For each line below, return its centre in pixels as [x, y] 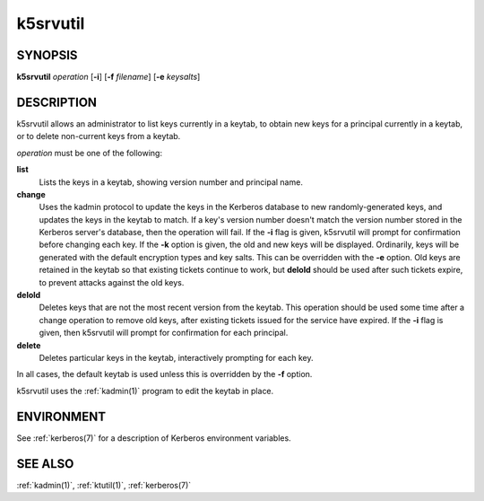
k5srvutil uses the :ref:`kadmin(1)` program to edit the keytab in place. [145, 391]
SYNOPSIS [47, 55]
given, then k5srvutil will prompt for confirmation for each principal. [164, 333]
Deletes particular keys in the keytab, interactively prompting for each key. [176, 358]
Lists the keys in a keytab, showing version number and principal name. [171, 182]
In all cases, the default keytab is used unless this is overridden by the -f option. [164, 374]
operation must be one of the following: [90, 153]
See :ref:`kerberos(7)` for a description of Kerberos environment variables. [154, 438]
